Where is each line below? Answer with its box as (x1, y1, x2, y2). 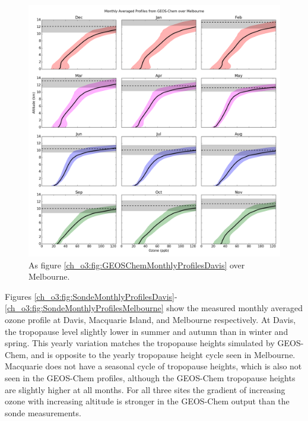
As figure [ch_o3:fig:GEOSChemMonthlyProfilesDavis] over (28, 258, 245, 271)
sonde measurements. (5, 406, 81, 419)
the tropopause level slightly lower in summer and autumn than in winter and (5, 325, 288, 337)
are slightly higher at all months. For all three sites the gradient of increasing (5, 383, 285, 395)
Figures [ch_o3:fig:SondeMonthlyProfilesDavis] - (5, 290, 177, 302)
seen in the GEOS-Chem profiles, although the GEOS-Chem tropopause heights (5, 371, 296, 384)
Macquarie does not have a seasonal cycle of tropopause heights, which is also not (5, 360, 302, 372)
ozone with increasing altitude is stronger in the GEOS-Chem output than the (5, 395, 290, 407)
